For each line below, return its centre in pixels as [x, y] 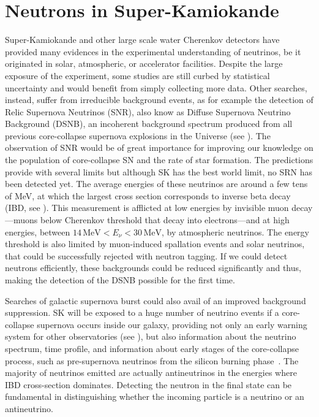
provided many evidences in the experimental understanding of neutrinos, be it [153, 51]
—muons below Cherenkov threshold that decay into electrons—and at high [147, 220]
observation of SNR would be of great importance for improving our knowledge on [159, 147]
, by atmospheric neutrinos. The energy [235, 231]
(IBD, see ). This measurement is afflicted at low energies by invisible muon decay [159, 208]
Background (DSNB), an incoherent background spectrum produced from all [149, 124]
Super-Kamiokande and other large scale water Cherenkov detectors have [142, 40]
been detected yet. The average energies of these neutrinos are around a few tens [156, 184]
